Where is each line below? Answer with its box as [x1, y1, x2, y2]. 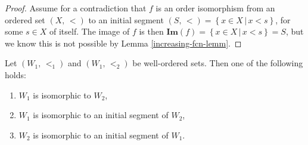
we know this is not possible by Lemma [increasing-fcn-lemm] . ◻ [5, 36, 242, 49]
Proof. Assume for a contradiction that [5, 2, 147, 14]
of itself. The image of [49, 25, 130, 38]
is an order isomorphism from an [155, 2, 275, 14]
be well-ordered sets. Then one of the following [132, 57, 303, 69]
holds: [5, 68, 26, 81]
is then [139, 25, 164, 38]
